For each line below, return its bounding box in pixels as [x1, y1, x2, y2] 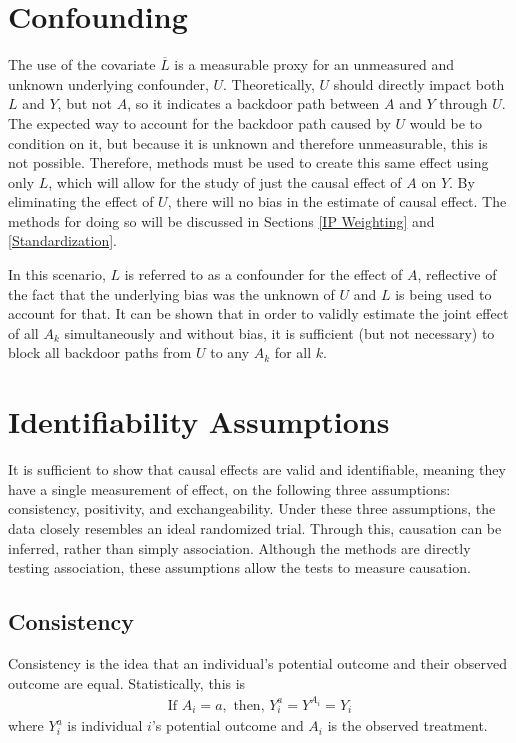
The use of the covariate [8, 54, 156, 75]
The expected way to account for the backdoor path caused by [8, 112, 391, 133]
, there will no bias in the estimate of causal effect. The [167, 191, 507, 212]
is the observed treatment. [327, 715, 488, 736]
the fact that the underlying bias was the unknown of [8, 283, 335, 304]
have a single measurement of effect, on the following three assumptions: [8, 478, 451, 499]
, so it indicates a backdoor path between [127, 93, 380, 114]
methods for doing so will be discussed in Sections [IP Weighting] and [8, 210, 435, 231]
